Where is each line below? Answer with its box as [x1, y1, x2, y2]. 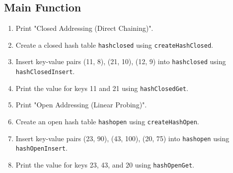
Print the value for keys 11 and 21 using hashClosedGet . [15, 83, 188, 93]
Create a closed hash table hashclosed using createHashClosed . [15, 39, 213, 50]
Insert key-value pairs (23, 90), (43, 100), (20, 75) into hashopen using [15, 133, 230, 143]
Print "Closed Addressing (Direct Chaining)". [15, 23, 154, 33]
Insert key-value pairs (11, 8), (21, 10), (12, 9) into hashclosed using [15, 56, 226, 67]
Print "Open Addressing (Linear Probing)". [15, 99, 147, 110]
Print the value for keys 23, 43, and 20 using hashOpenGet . [15, 159, 194, 170]
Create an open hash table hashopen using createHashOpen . [15, 116, 199, 127]
